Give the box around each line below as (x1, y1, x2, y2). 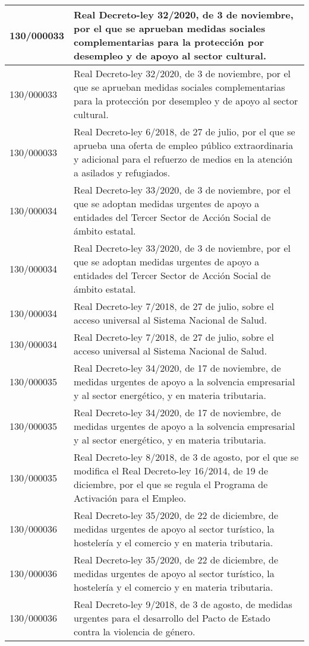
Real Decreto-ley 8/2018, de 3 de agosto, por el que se (74, 450, 299, 464)
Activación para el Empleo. (74, 491, 187, 505)
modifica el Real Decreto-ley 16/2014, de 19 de (74, 464, 269, 477)
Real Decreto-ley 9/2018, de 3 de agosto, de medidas (74, 597, 292, 611)
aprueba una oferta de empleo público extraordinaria (74, 138, 294, 152)
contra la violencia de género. (74, 625, 196, 638)
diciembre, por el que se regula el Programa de (74, 477, 268, 491)
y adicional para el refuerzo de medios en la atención (74, 152, 293, 166)
